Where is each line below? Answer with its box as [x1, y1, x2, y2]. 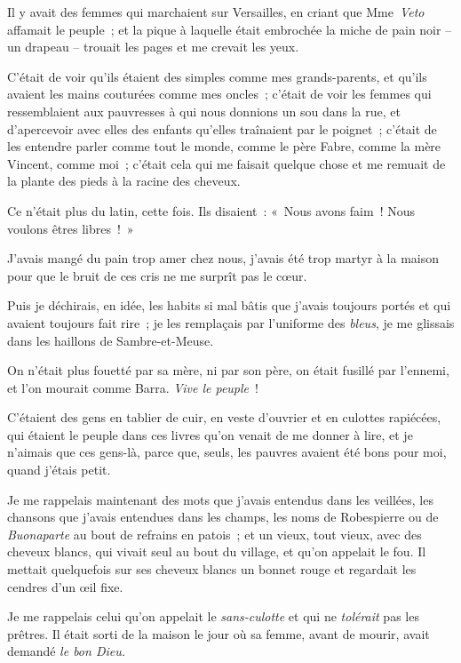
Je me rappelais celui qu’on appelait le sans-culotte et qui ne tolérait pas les [7, 607, 419, 626]
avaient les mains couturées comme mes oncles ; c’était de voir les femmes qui [7, 84, 432, 103]
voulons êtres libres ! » [7, 219, 134, 237]
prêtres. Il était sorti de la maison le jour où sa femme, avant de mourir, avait [7, 624, 430, 643]
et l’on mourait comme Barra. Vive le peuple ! [7, 378, 258, 396]
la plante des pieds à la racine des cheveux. [7, 172, 241, 190]
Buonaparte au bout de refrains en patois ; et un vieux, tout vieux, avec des [7, 524, 422, 543]
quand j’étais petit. [7, 460, 111, 479]
